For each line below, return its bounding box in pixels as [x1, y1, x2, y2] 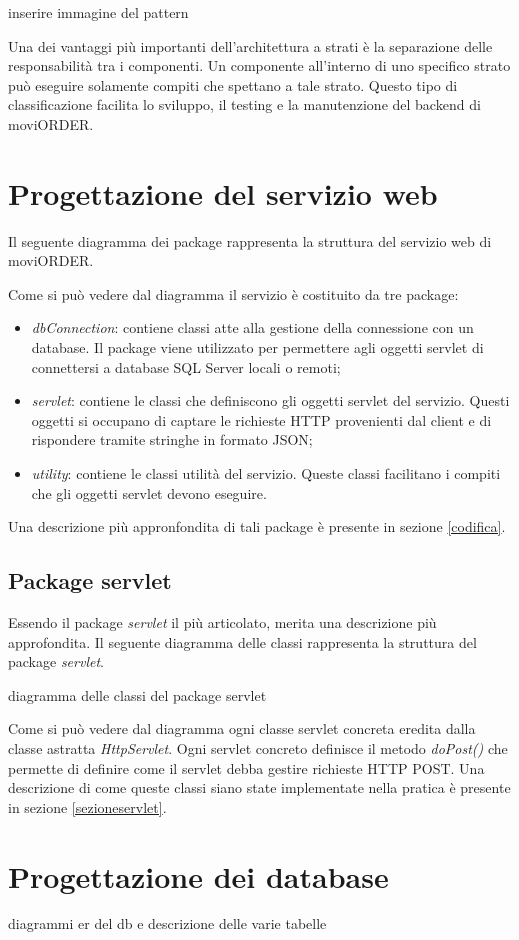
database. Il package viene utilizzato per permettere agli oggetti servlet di [31, 337, 484, 358]
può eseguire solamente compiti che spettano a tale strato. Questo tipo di [8, 74, 458, 95]
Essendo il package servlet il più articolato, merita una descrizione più [8, 612, 437, 633]
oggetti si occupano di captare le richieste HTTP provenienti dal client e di [31, 409, 492, 430]
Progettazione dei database [8, 855, 389, 896]
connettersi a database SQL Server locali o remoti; [31, 356, 341, 377]
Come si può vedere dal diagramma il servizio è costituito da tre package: [8, 283, 459, 304]
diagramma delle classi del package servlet [8, 684, 267, 705]
